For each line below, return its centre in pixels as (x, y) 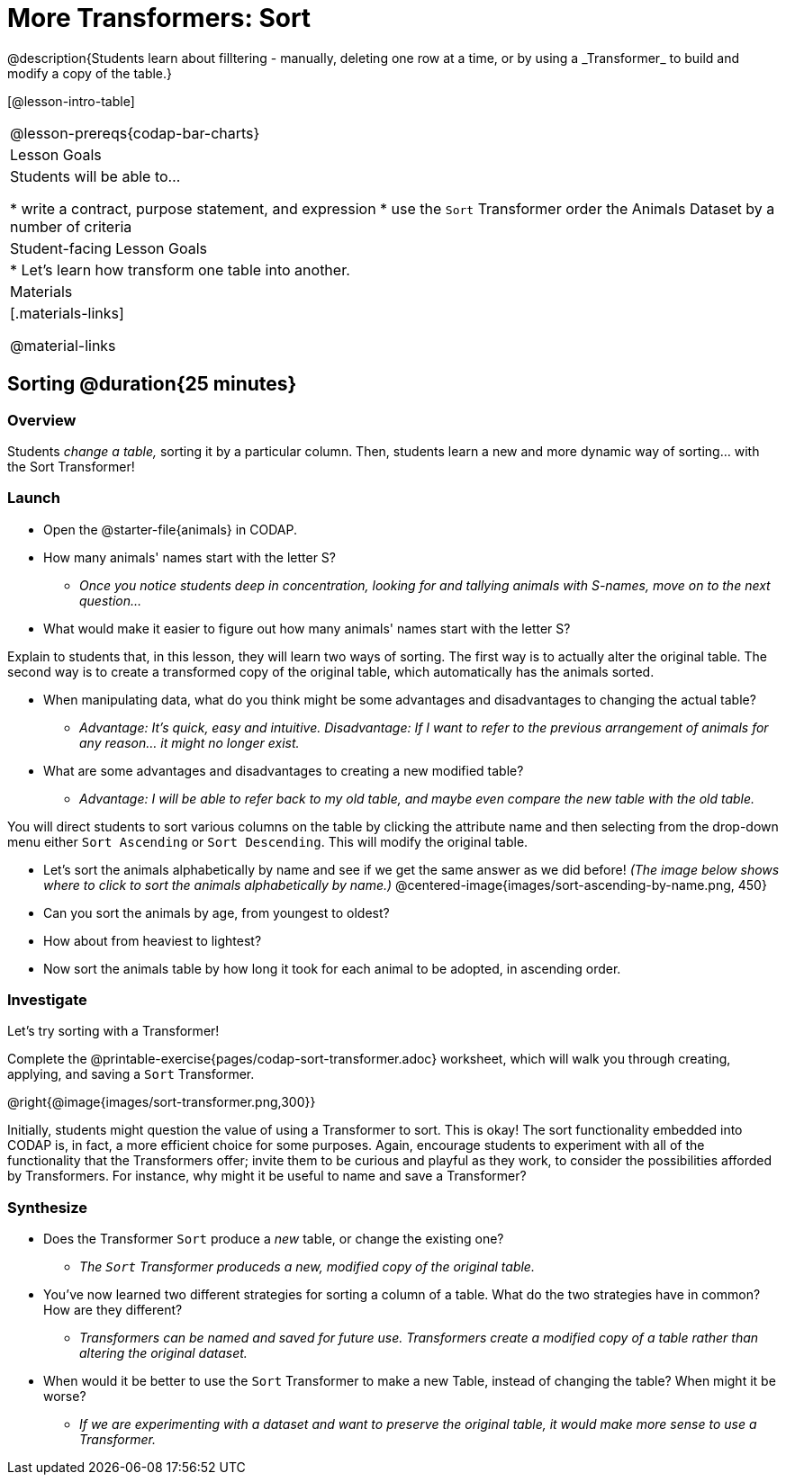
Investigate (47, 1000)
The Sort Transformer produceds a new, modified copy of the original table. (307, 1267)
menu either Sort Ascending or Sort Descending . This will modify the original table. (268, 841)
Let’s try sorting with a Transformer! (113, 1031)
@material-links (63, 345)
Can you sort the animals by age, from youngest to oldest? (217, 912)
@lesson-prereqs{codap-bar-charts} (135, 133)
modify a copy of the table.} (90, 73)
